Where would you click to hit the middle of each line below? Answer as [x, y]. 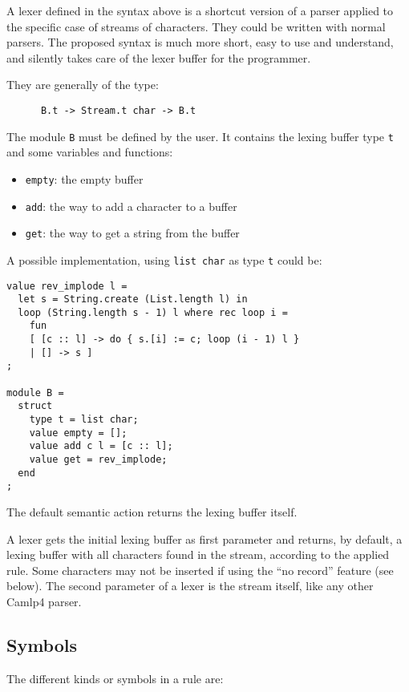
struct [35, 406]
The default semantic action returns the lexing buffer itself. [152, 512]
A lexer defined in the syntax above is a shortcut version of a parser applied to [200, 10]
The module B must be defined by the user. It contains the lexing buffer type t [200, 136]
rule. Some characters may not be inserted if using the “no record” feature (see [200, 570]
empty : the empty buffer [84, 178]
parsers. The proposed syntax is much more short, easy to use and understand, [200, 42]
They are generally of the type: [83, 85]
